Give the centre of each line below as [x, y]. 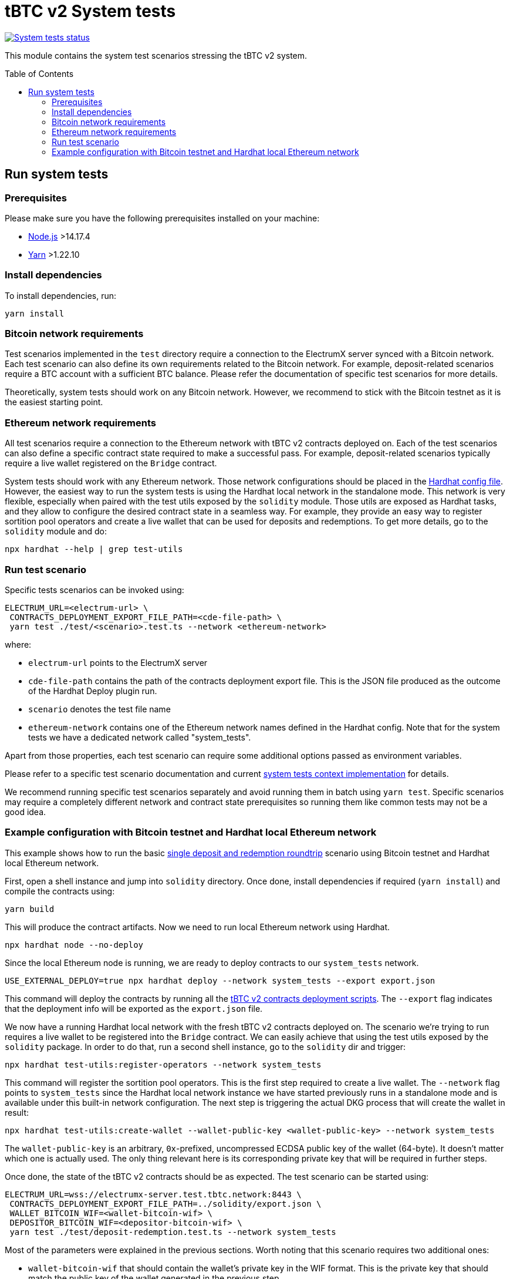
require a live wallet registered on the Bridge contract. [111, 463]
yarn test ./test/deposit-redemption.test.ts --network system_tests [173, 1232]
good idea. [26, 812]
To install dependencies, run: [61, 295]
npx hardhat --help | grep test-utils [94, 549]
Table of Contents [39, 73]
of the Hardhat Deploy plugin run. [93, 691]
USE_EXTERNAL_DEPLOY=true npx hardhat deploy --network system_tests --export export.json [220, 980]
